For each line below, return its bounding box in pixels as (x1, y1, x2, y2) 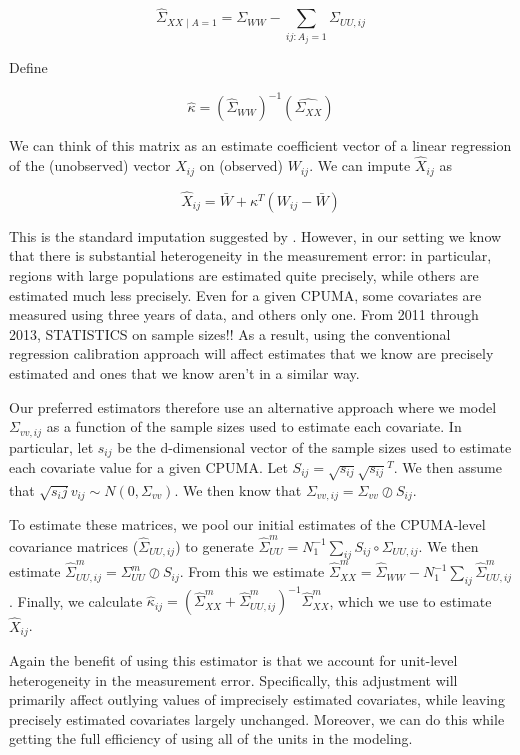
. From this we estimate (179, 561, 325, 582)
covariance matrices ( (9, 535, 139, 556)
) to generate (175, 535, 254, 556)
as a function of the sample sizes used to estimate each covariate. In (46, 416, 462, 437)
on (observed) (199, 155, 284, 176)
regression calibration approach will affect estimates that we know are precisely (9, 343, 494, 364)
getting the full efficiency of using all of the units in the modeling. (9, 728, 413, 749)
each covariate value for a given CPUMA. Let (9, 457, 288, 478)
